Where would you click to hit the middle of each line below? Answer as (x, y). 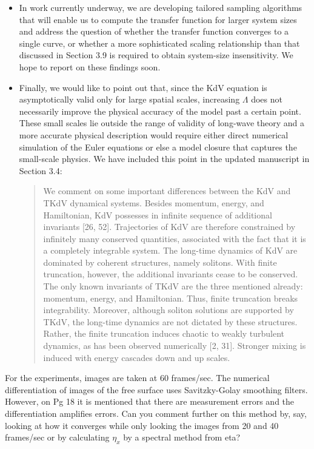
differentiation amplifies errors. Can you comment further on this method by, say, (156, 413)
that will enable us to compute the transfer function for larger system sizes (158, 19)
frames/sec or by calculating (57, 437)
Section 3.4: (41, 170)
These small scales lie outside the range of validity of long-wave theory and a (162, 123)
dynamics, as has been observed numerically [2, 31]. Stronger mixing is (175, 346)
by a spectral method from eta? (182, 437)
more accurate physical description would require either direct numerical (154, 134)
